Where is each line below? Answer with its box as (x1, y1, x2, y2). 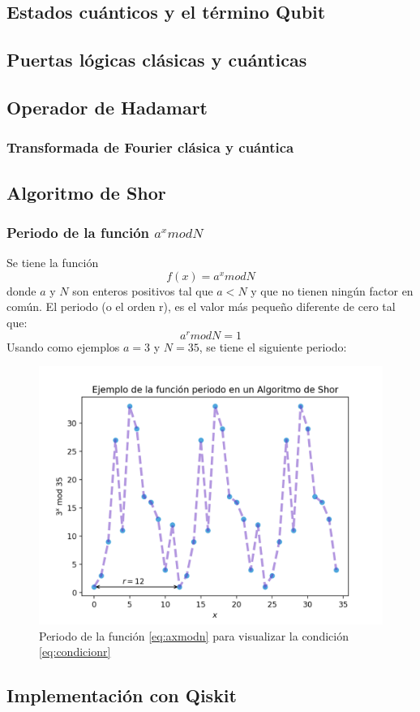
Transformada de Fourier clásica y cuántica (6, 137, 294, 158)
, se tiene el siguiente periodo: (199, 338, 347, 355)
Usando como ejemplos (6, 338, 120, 355)
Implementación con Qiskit (6, 683, 237, 708)
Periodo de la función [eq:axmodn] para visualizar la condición (39, 627, 349, 644)
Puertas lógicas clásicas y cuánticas (6, 47, 307, 72)
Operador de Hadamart (6, 94, 208, 119)
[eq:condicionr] (39, 643, 111, 660)
